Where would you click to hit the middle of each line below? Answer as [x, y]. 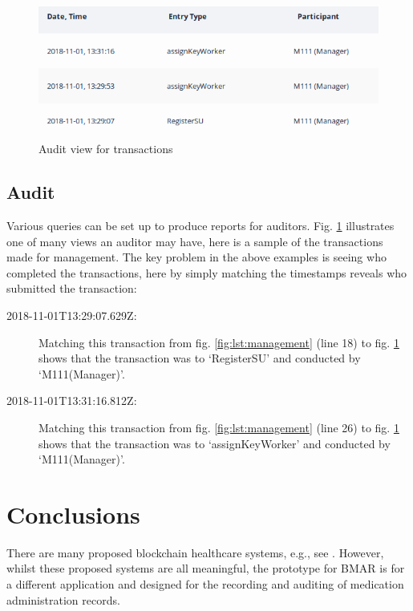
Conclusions [73, 514]
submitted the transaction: [72, 288]
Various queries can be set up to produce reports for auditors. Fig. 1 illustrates [200, 225]
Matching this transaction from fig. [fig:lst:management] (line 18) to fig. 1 [219, 342]
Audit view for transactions [106, 149]
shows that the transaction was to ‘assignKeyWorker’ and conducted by [215, 443]
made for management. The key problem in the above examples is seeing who [196, 257]
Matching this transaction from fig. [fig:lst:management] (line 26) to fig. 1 [219, 427]
